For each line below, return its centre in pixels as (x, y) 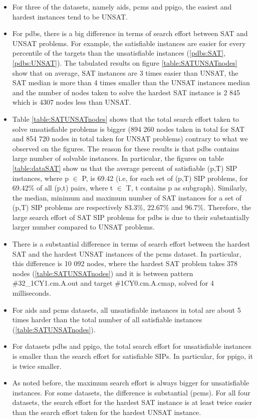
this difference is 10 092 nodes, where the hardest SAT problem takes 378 (125, 263)
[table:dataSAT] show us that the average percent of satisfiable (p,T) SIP (125, 168)
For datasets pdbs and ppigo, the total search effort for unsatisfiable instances (132, 346)
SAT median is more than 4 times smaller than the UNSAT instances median (131, 82)
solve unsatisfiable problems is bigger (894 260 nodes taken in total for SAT (128, 129)
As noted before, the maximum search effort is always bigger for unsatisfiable (131, 383)
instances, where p (40, 178)
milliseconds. (32, 293)
